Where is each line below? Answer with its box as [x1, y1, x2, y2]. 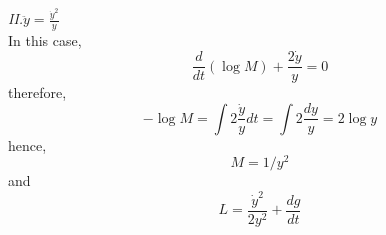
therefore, [8, 82, 67, 103]
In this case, [8, 30, 82, 51]
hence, [8, 134, 47, 155]
